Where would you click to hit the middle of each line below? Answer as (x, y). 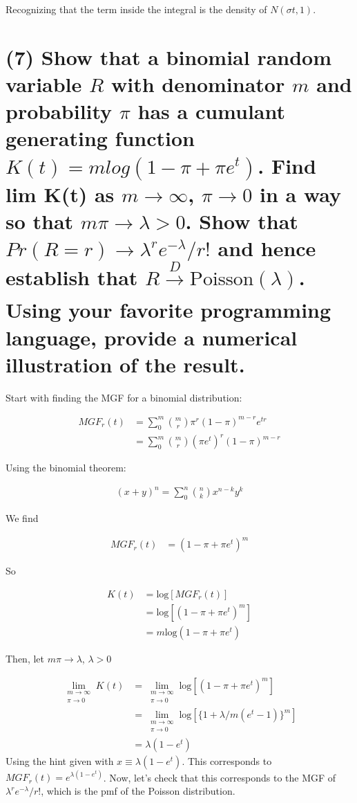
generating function (100, 138)
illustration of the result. (125, 364)
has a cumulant (212, 111)
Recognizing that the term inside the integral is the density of (136, 9)
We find (22, 518)
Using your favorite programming (168, 310)
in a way (301, 193)
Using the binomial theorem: (66, 468)
